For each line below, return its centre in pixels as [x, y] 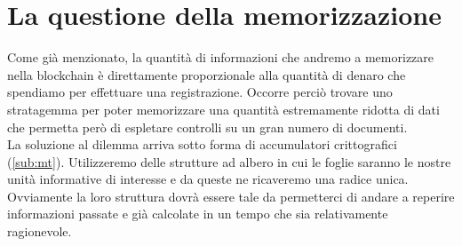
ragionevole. [40, 231]
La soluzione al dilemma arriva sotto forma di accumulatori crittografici [202, 144]
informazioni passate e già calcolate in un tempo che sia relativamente [198, 214]
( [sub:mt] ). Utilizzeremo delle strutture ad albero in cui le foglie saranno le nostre [229, 161]
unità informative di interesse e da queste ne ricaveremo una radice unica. [208, 179]
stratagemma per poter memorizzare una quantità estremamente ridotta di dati [223, 109]
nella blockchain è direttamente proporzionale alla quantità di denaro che [207, 74]
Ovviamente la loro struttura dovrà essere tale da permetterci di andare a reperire [231, 196]
